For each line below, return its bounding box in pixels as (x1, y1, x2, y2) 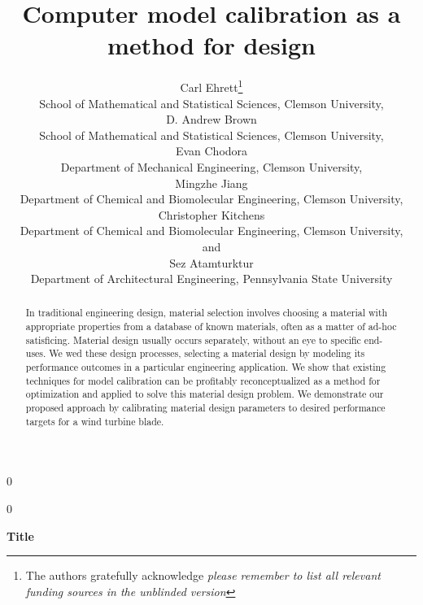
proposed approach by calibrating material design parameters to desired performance (25, 401, 386, 415)
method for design (107, 28, 316, 62)
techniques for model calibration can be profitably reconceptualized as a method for (25, 373, 381, 387)
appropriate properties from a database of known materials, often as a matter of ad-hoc (25, 320, 397, 333)
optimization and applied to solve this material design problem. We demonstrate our (25, 387, 384, 401)
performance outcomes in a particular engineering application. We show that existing (25, 360, 386, 374)
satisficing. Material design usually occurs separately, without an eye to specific (25, 333, 361, 346)
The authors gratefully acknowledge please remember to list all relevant (25, 567, 381, 584)
